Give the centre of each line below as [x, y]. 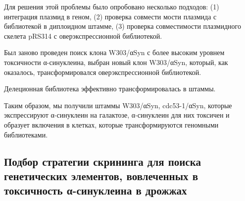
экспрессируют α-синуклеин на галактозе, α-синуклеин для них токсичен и [117, 115]
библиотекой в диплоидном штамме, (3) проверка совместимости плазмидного [122, 26]
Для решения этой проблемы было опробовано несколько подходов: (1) [112, 6]
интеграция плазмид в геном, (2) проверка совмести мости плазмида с [110, 16]
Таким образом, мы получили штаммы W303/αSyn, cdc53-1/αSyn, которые [118, 105]
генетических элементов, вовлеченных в [101, 175]
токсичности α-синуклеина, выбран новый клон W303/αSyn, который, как [116, 62]
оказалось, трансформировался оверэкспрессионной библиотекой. [103, 72]
